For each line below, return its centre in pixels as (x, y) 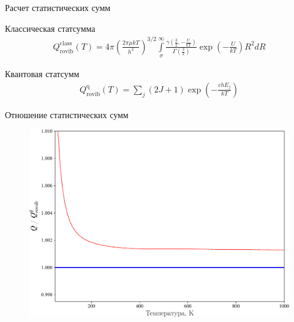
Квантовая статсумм (42, 74)
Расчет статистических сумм (58, 7)
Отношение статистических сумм (67, 114)
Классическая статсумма (50, 28)
